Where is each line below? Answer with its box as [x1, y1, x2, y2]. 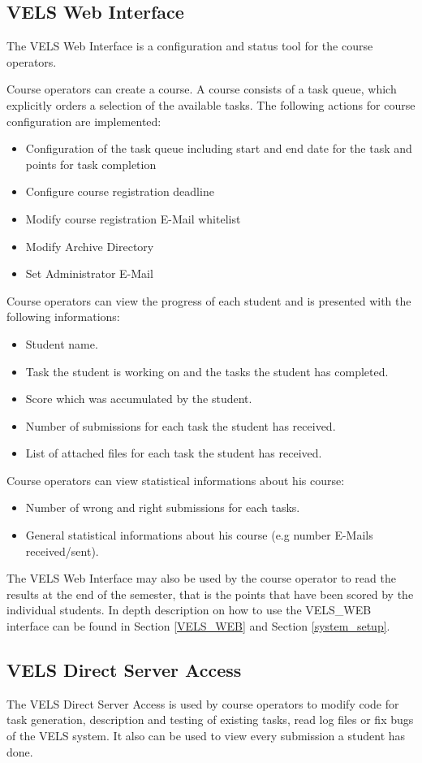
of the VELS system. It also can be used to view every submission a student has [6, 727, 406, 744]
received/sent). [25, 542, 99, 559]
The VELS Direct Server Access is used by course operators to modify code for [6, 695, 399, 712]
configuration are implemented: [6, 112, 161, 129]
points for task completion [25, 155, 157, 172]
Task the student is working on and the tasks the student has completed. [25, 362, 389, 379]
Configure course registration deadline [25, 183, 214, 200]
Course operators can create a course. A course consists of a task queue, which [6, 80, 397, 98]
